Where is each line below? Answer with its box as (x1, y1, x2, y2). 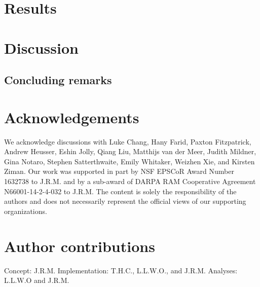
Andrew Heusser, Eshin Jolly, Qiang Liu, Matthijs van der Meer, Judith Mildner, (4, 146, 256, 157)
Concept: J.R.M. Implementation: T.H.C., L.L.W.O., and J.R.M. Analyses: (4, 265, 238, 275)
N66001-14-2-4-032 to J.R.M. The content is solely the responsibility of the (4, 186, 237, 196)
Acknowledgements (4, 106, 139, 127)
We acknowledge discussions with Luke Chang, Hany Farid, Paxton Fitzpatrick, (4, 136, 251, 147)
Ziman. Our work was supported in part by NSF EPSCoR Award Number (4, 166, 234, 176)
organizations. (4, 205, 47, 216)
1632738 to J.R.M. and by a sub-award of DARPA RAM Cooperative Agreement (4, 176, 256, 187)
